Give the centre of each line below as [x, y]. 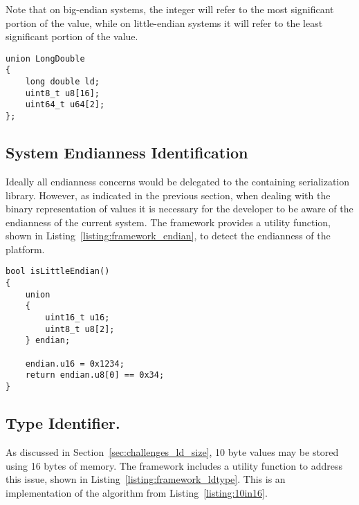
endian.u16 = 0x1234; [75, 364]
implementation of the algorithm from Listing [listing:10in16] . [137, 492]
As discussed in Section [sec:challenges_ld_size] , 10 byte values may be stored [172, 451]
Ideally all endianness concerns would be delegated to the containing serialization [177, 181]
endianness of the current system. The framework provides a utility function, [168, 222]
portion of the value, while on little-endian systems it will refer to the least [164, 22]
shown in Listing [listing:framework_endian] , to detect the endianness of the [168, 236]
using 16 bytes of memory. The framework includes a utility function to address [174, 465]
